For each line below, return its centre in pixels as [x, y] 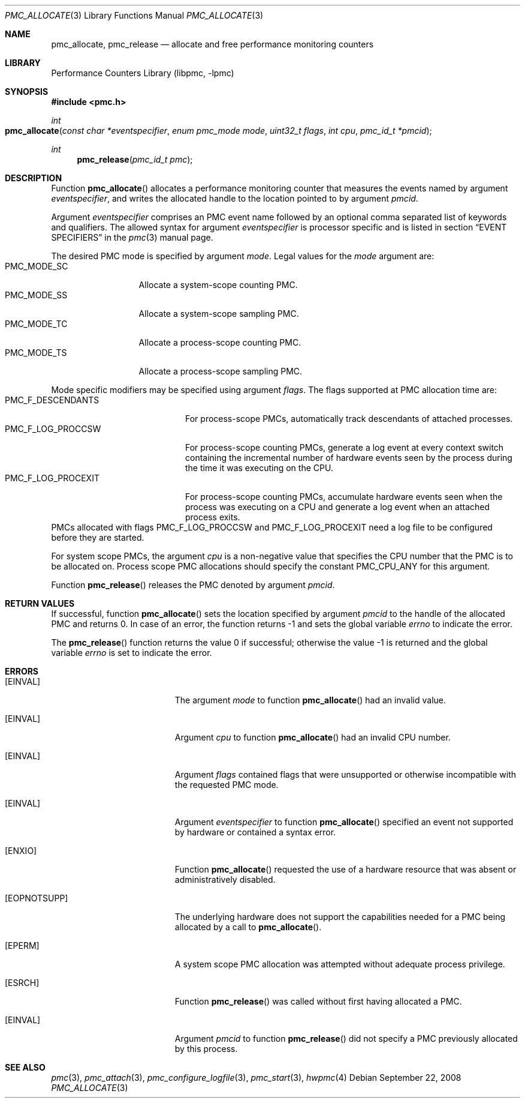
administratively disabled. [225, 879]
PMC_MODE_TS [36, 353]
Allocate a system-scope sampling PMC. [219, 314]
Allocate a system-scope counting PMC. [218, 285]
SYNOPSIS [27, 92]
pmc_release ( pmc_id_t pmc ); [135, 159]
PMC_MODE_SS [36, 295]
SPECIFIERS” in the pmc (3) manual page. [132, 237]
